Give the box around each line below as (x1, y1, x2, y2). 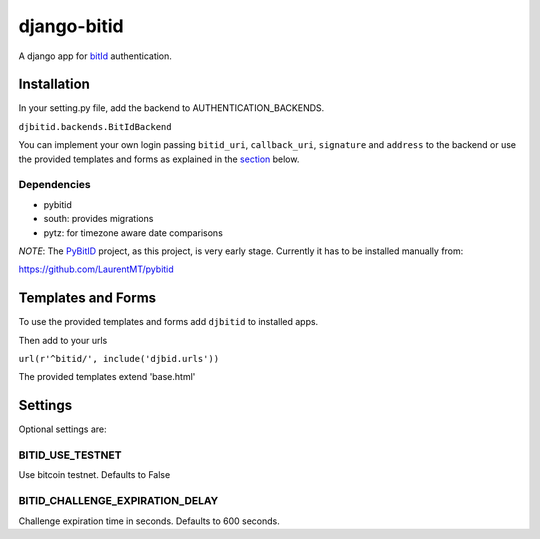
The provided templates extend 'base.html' (18, 371, 196, 383)
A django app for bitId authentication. (18, 50, 172, 62)
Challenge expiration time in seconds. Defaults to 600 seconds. (18, 515, 280, 527)
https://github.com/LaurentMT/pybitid (18, 263, 174, 275)
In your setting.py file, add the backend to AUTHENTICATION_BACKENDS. (18, 102, 325, 114)
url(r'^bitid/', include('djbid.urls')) (18, 353, 220, 365)
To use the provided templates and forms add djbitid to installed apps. (18, 316, 319, 328)
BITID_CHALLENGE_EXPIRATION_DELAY (18, 494, 219, 508)
